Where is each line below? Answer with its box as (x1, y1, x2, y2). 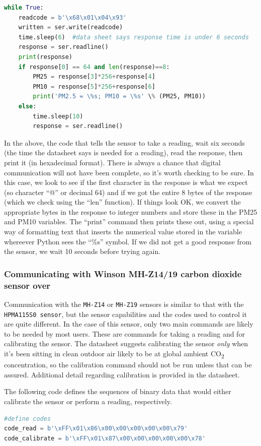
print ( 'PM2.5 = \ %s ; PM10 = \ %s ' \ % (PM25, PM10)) (33, 93, 206, 100)
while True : (4, 4, 44, 11)
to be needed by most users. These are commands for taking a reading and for (4, 328, 245, 339)
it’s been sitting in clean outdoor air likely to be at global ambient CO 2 (4, 348, 224, 360)
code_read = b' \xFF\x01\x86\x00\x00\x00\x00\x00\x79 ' (4, 425, 188, 432)
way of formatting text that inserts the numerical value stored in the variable (4, 226, 242, 237)
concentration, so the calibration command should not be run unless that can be (4, 359, 252, 370)
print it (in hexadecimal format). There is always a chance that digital (4, 157, 221, 167)
